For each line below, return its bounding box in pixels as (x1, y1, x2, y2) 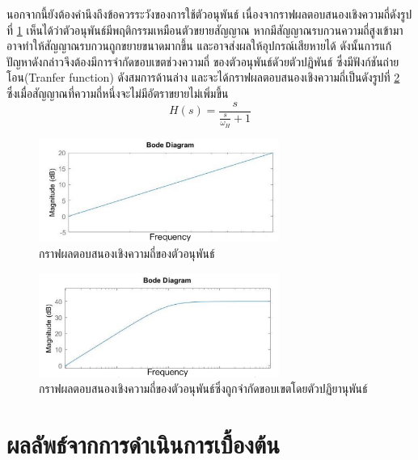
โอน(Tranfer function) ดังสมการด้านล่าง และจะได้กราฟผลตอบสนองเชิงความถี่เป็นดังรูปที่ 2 (6, 69, 400, 86)
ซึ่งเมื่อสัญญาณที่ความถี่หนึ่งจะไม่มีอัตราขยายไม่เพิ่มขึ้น (6, 84, 229, 101)
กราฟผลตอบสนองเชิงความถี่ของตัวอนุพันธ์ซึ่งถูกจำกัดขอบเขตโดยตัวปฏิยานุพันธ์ (39, 380, 368, 397)
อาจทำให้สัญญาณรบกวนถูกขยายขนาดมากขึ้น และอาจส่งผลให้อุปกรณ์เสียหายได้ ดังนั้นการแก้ (6, 37, 392, 54)
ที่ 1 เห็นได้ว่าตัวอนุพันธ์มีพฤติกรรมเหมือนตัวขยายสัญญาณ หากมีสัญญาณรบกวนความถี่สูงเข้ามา (6, 21, 403, 38)
